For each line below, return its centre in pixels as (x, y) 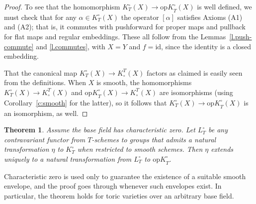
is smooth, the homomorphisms (144, 82)
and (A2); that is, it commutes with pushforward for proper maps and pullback (125, 27)
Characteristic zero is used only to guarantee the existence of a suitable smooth (125, 176)
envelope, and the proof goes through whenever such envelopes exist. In (113, 186)
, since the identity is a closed (206, 46)
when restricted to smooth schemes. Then (140, 149)
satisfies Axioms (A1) (210, 17)
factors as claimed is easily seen (195, 72)
